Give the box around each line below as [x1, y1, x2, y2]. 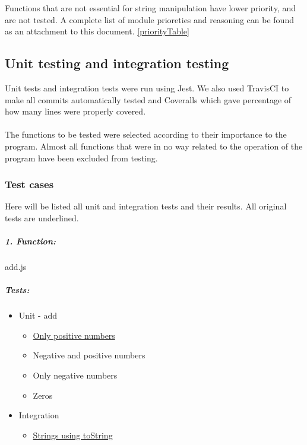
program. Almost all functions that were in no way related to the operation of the [5, 139, 303, 152]
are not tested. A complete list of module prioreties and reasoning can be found [5, 13, 294, 26]
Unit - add [18, 309, 57, 322]
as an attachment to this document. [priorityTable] [5, 25, 189, 37]
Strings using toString [33, 428, 113, 441]
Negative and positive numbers [33, 349, 145, 361]
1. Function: [5, 235, 56, 247]
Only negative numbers [33, 369, 118, 382]
